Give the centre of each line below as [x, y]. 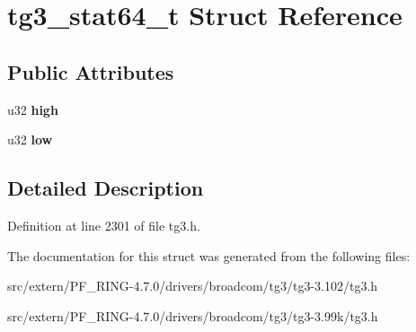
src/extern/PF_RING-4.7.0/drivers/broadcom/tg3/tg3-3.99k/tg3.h [193, 315]
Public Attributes [91, 71]
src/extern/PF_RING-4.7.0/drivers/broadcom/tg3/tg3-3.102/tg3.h [193, 286]
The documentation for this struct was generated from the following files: [209, 255]
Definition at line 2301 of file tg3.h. [104, 225]
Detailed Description [106, 188]
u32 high [33, 109]
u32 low [30, 140]
